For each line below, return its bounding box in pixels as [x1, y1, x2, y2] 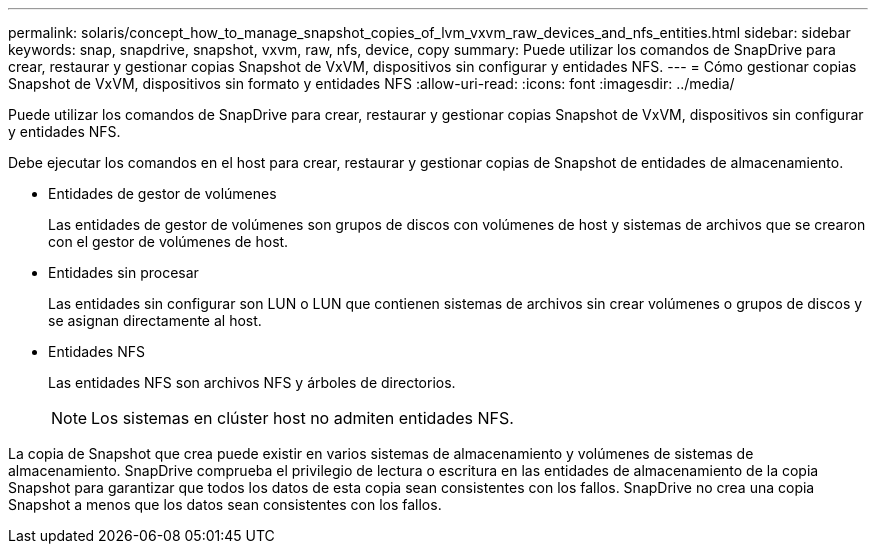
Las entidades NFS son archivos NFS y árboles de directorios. [48, 374, 456, 391]
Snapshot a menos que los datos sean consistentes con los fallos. [8, 496, 442, 513]
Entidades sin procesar [48, 264, 199, 281]
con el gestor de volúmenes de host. [48, 233, 289, 250]
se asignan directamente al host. [48, 312, 262, 329]
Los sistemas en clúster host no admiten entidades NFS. [91, 408, 514, 428]
